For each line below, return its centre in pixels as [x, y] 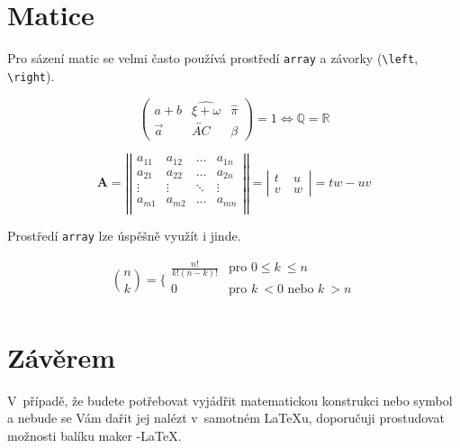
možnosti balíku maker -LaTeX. [95, 435]
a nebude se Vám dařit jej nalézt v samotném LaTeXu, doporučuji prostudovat [226, 418]
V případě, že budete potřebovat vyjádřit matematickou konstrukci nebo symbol [230, 400]
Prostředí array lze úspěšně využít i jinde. [124, 235]
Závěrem [62, 357]
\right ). [31, 75]
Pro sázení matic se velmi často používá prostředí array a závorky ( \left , [213, 58]
